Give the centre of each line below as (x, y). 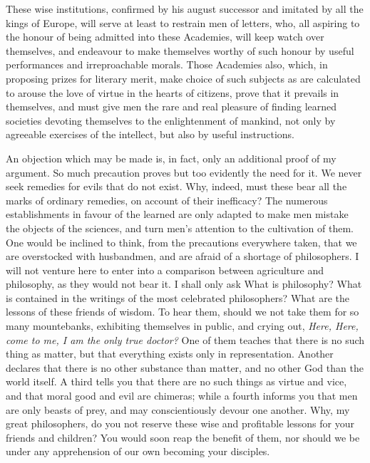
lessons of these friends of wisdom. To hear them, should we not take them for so (183, 312)
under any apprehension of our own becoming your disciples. (138, 451)
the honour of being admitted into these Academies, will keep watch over (165, 37)
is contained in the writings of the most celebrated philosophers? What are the (178, 297)
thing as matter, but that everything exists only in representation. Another (170, 354)
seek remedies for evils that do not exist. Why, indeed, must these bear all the (176, 186)
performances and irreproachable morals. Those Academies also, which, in (167, 64)
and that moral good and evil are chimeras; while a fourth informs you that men (182, 396)
